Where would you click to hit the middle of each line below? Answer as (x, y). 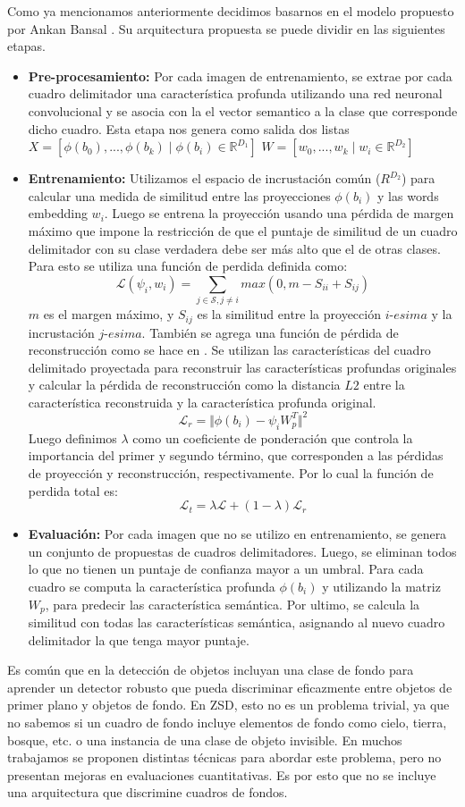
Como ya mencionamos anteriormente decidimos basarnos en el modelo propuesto (231, 11)
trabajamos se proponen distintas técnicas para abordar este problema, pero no (224, 757)
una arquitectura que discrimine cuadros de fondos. (148, 792)
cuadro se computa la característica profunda (152, 586)
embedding (58, 213)
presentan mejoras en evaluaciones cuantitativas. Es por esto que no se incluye (222, 774)
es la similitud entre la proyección (289, 314)
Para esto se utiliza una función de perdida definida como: (188, 266)
